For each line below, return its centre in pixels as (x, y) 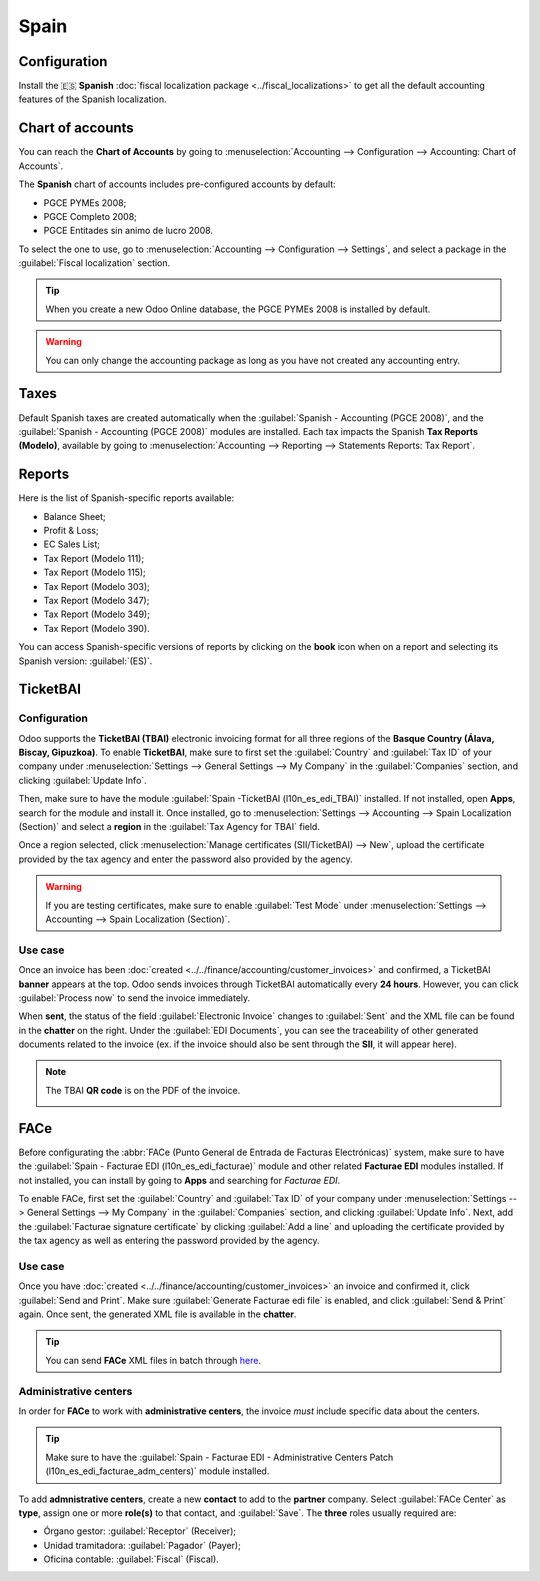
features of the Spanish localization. (92, 99)
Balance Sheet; (75, 516)
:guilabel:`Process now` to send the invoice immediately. (134, 997)
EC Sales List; (71, 544)
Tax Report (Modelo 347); (96, 600)
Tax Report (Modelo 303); (96, 586)
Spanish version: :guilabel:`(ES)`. (85, 661)
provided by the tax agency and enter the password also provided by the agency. (186, 859)
